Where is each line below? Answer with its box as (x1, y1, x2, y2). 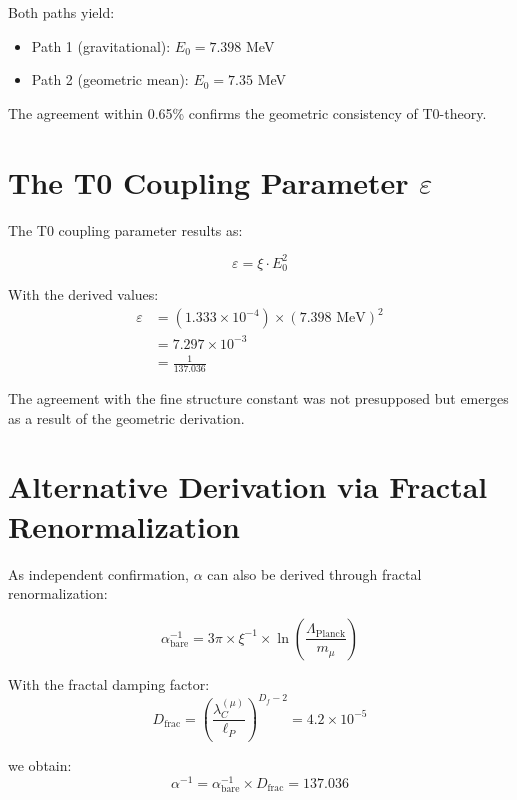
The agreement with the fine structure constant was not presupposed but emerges (8, 388, 509, 409)
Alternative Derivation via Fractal (8, 466, 488, 507)
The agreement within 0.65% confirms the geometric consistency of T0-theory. (8, 102, 487, 123)
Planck (315, 628, 346, 639)
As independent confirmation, (8, 563, 189, 584)
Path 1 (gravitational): (31, 35, 171, 56)
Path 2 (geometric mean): (31, 69, 189, 90)
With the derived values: (8, 284, 159, 305)
